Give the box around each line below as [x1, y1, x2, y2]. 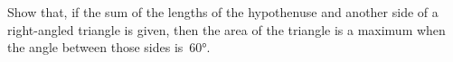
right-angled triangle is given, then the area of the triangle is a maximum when [7, 20, 446, 39]
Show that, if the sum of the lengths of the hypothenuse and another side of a [7, 3, 439, 21]
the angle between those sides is [7, 38, 184, 57]
